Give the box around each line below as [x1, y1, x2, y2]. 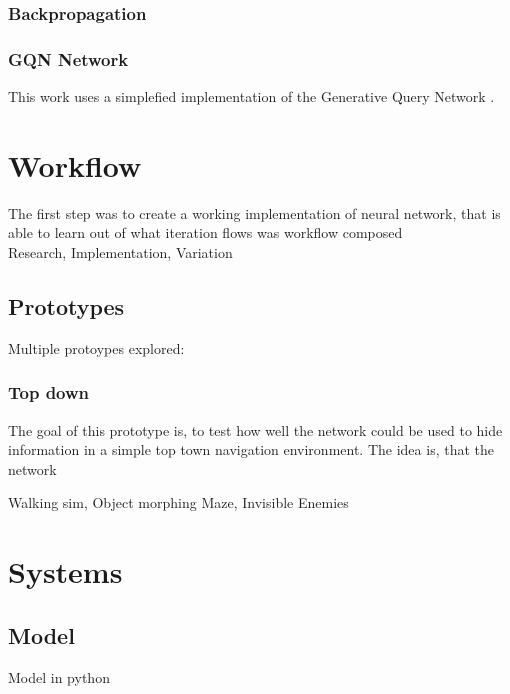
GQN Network [8, 46, 129, 71]
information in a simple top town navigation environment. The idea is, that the [8, 439, 494, 460]
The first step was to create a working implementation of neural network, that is [8, 202, 501, 223]
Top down [8, 380, 90, 405]
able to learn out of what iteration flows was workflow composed [8, 222, 403, 243]
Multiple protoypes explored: [8, 337, 185, 358]
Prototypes [8, 290, 125, 321]
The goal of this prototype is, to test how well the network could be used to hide [8, 419, 503, 440]
